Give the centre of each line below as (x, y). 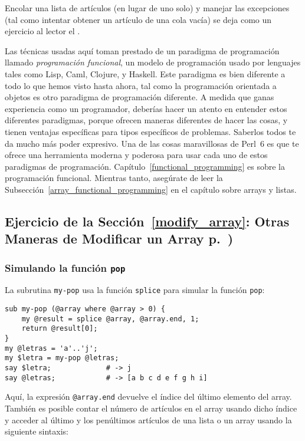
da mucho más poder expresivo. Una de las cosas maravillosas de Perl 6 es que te (152, 143)
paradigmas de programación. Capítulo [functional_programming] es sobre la (145, 166)
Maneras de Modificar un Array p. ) (119, 238)
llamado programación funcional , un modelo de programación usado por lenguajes (153, 62)
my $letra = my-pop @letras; (62, 358)
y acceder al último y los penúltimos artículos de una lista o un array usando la (148, 419)
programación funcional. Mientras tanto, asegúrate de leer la (114, 178)
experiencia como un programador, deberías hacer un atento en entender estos (146, 108)
